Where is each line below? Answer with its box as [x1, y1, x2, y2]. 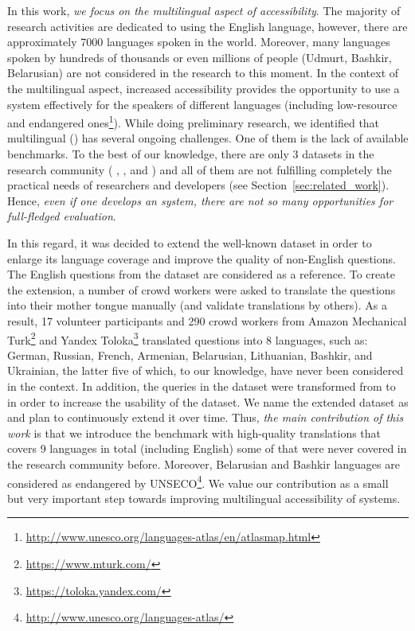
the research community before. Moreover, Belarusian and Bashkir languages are [7, 455, 400, 472]
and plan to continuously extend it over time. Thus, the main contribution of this [7, 409, 404, 426]
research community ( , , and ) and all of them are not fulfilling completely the [7, 161, 392, 177]
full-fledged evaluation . [7, 208, 116, 224]
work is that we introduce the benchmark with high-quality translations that [7, 424, 382, 441]
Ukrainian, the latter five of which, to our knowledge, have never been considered [7, 362, 404, 379]
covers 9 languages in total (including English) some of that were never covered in [7, 440, 407, 457]
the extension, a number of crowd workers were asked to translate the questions [7, 281, 396, 298]
